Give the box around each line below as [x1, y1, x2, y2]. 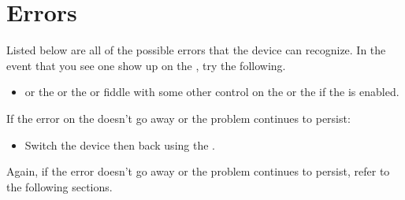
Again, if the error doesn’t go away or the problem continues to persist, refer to [6, 163, 390, 180]
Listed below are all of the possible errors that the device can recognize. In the [6, 42, 386, 58]
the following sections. [6, 178, 113, 194]
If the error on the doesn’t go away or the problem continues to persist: [6, 109, 351, 126]
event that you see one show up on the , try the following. [6, 57, 286, 73]
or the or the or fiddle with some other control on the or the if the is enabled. [24, 83, 399, 100]
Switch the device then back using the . [24, 136, 215, 153]
